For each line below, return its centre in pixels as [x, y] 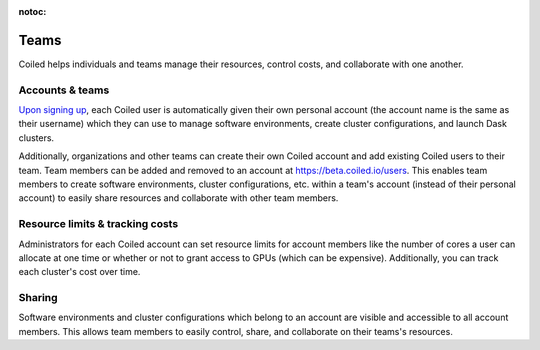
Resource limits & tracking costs [98, 224]
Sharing [38, 298]
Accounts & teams [64, 90]
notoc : [32, 11]
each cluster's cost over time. [79, 272]
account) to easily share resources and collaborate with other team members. [178, 198]
